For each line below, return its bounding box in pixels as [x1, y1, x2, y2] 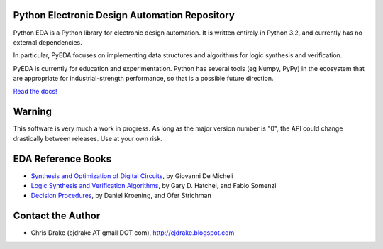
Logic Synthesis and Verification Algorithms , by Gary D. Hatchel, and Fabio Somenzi [30, 182, 277, 190]
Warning [13, 106, 52, 118]
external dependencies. [13, 38, 83, 46]
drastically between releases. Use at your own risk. [13, 134, 163, 143]
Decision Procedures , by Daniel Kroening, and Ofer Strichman [30, 192, 212, 200]
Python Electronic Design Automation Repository [13, 9, 235, 21]
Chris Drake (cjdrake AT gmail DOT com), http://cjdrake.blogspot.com [30, 228, 235, 237]
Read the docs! [13, 87, 57, 96]
